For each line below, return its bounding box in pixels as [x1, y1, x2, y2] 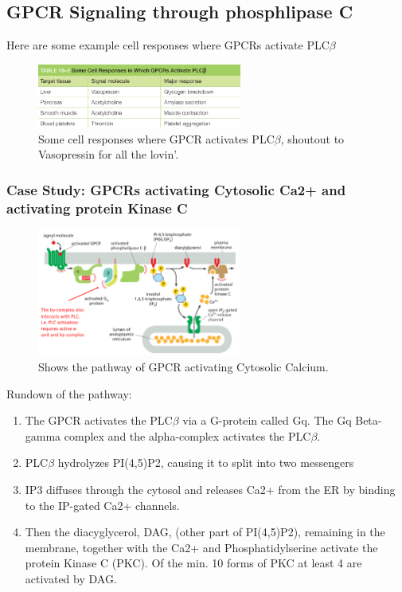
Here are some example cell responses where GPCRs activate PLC [6, 37, 330, 53]
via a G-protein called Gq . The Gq [182, 412, 352, 429]
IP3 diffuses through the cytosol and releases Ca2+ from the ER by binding [25, 480, 396, 497]
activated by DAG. [25, 570, 117, 586]
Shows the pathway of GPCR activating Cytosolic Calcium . [38, 359, 329, 375]
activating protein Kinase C [6, 198, 188, 218]
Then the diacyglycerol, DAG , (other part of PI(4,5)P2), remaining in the [25, 523, 385, 540]
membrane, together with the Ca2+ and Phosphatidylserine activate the [25, 539, 378, 555]
